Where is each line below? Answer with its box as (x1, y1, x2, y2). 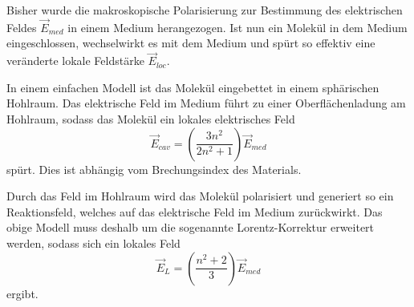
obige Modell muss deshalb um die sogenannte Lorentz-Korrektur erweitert (6, 219, 375, 236)
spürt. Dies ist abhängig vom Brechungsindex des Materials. (6, 160, 302, 177)
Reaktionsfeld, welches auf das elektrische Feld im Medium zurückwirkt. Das (6, 203, 383, 220)
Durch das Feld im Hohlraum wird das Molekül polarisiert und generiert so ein (6, 188, 394, 204)
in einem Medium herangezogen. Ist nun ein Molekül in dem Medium (67, 18, 408, 35)
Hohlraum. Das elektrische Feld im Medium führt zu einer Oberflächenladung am (6, 95, 406, 111)
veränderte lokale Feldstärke (6, 52, 144, 69)
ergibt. (6, 285, 39, 301)
